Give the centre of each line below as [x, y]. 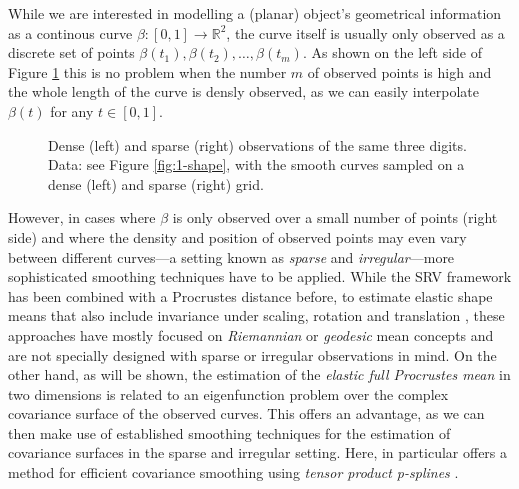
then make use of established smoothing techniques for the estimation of [229, 432]
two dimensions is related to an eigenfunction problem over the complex [228, 393]
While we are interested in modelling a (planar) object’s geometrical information [255, 13]
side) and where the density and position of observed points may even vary [237, 236]
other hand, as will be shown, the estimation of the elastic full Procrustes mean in [259, 374]
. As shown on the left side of [392, 52]
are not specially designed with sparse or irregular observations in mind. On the [252, 354]
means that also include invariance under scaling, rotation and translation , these [256, 315]
